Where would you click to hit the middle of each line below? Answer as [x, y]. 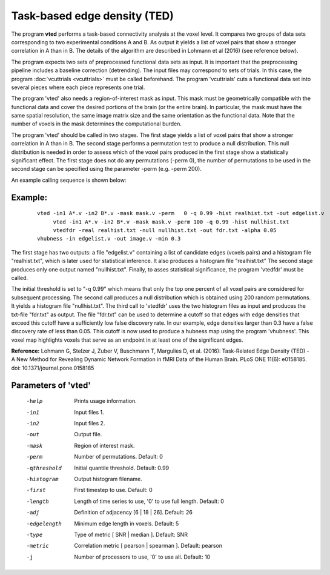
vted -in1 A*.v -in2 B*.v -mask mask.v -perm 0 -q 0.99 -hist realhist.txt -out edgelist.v [181, 213]
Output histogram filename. [108, 479]
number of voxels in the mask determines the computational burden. [96, 124]
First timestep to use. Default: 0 [113, 490]
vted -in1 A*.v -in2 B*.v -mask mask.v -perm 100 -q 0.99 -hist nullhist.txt [171, 222]
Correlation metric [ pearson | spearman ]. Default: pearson [148, 546]
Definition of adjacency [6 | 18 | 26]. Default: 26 [134, 513]
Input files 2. [90, 424]
